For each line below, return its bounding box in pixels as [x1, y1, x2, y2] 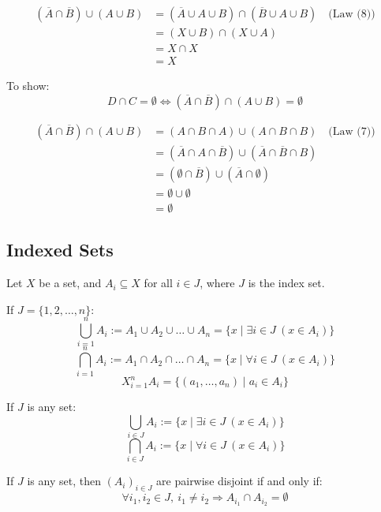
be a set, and [39, 275, 102, 291]
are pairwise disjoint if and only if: [156, 473, 323, 489]
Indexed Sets [6, 237, 114, 262]
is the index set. [248, 275, 325, 291]
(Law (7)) [328, 125, 375, 137]
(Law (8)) [328, 9, 375, 21]
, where [200, 275, 235, 291]
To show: [6, 77, 50, 94]
